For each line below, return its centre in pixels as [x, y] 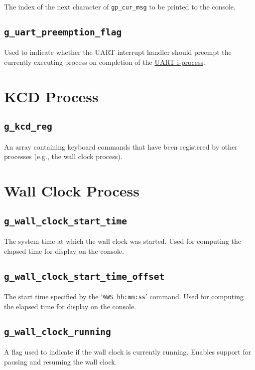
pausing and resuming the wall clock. [61, 361]
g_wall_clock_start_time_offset [84, 276]
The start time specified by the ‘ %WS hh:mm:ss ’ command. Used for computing [124, 296]
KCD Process [51, 96]
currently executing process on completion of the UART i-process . [105, 62]
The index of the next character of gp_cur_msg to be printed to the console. [120, 6]
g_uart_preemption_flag [63, 32]
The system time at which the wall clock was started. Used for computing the [123, 241]
